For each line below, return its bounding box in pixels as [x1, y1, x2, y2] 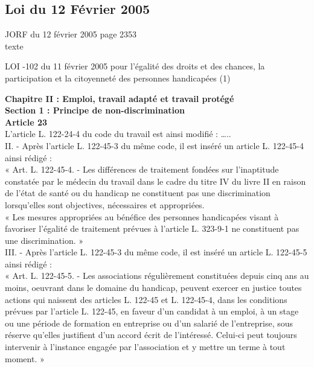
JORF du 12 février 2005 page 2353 [5, 28, 137, 40]
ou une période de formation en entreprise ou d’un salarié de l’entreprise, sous [5, 316, 293, 329]
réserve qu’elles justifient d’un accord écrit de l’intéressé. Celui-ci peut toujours [5, 328, 297, 341]
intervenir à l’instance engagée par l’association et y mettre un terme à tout [5, 340, 286, 353]
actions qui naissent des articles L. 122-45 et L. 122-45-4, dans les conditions [5, 293, 287, 305]
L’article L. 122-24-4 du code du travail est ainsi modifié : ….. [5, 127, 231, 140]
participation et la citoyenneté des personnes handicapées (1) [5, 71, 231, 84]
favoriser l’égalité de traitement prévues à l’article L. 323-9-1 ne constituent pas [5, 222, 300, 235]
